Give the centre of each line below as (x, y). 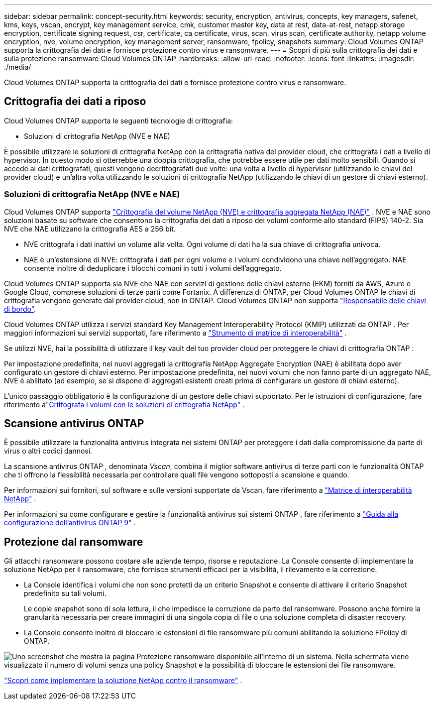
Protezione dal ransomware (74, 542)
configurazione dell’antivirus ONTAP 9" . (70, 523)
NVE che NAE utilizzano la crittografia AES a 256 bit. (90, 229)
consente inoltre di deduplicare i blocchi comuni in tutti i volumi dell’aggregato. (153, 268)
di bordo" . (20, 309)
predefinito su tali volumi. (65, 593)
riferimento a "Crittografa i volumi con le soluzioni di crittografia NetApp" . (124, 404)
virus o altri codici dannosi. (48, 451)
